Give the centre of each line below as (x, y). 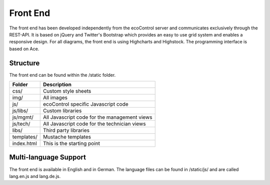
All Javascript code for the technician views (94, 124)
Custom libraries (62, 111)
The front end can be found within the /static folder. (62, 75)
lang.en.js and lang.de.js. (35, 176)
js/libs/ (20, 111)
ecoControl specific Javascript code (85, 104)
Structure (24, 63)
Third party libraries (66, 131)
